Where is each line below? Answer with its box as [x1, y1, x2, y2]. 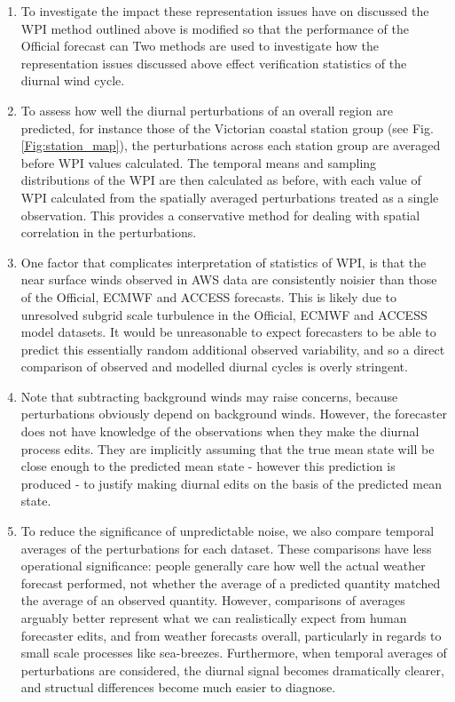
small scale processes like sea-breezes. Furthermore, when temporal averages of [20, 643, 447, 662]
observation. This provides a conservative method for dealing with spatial [20, 205, 420, 224]
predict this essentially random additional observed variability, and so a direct [20, 339, 445, 358]
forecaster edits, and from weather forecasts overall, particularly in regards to [20, 626, 442, 644]
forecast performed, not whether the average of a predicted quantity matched [20, 573, 441, 592]
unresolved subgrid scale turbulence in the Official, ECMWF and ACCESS [20, 305, 428, 323]
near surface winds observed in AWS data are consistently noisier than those [20, 270, 437, 289]
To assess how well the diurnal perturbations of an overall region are [20, 100, 393, 119]
